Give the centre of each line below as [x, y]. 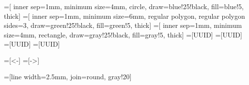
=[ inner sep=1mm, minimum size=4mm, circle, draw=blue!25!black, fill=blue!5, [124, 6]
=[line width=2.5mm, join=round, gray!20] [68, 76]
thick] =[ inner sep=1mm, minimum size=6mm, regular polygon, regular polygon [124, 16]
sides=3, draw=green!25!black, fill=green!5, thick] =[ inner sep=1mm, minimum [123, 25]
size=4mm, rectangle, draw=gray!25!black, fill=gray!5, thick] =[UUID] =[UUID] [123, 34]
